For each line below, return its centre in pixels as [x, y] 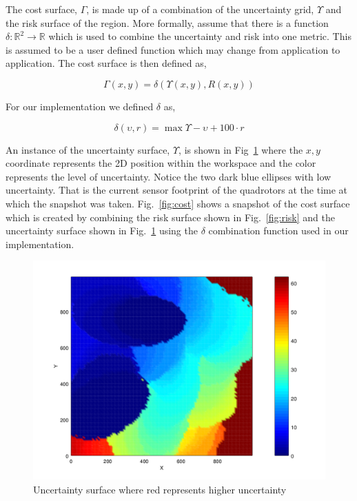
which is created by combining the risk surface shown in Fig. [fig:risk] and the [170, 217]
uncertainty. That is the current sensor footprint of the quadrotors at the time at [177, 190]
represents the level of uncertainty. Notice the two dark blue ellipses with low [169, 176]
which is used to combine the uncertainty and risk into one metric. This [200, 36]
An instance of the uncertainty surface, [88, 149]
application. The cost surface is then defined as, [106, 63]
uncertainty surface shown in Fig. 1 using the [102, 231]
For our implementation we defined [80, 106]
